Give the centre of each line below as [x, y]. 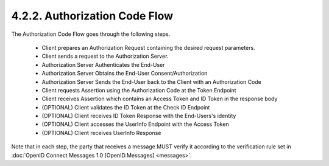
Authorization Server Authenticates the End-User [103, 64]
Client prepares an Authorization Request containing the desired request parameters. [148, 47]
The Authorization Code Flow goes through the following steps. [91, 34]
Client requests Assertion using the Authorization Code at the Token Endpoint [139, 90]
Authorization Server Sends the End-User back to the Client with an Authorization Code [152, 81]
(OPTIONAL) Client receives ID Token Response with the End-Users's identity [139, 116]
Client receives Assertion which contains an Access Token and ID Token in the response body [160, 99]
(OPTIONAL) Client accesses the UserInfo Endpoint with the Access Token [135, 124]
